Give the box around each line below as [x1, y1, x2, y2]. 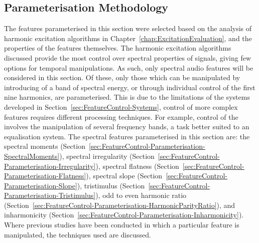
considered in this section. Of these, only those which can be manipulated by [4, 72, 240, 83]
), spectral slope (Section [86, 170, 163, 181]
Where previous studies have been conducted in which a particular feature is [4, 219, 239, 230]
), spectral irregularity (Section [59, 150, 155, 161]
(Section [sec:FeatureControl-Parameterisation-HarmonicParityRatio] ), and [4, 199, 235, 210]
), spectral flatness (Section [95, 160, 179, 171]
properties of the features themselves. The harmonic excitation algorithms [4, 43, 231, 53]
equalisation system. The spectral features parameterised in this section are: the [4, 131, 250, 141]
